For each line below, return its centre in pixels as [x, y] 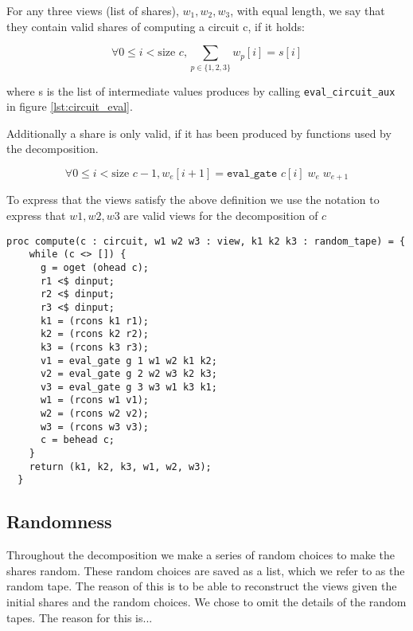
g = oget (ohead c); [94, 267]
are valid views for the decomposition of [221, 215]
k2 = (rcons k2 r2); [94, 334]
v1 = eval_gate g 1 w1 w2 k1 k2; [129, 361]
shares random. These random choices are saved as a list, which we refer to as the [206, 570]
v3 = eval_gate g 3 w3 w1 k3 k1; [129, 387]
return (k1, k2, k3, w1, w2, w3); [120, 466]
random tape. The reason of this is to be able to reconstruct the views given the [202, 586]
